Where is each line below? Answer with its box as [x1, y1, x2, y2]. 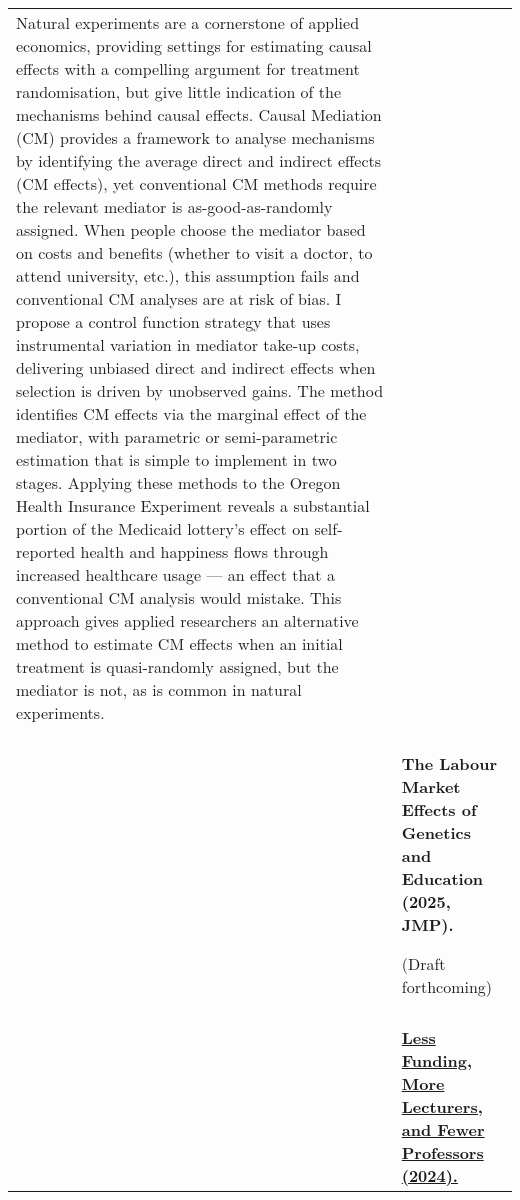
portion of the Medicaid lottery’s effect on [16, 517, 310, 540]
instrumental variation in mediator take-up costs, [16, 333, 360, 356]
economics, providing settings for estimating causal [16, 34, 372, 57]
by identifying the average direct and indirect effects [16, 149, 382, 172]
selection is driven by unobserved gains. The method [16, 379, 384, 402]
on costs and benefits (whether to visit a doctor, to [16, 241, 373, 264]
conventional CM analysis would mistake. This [16, 586, 342, 609]
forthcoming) [401, 975, 493, 998]
